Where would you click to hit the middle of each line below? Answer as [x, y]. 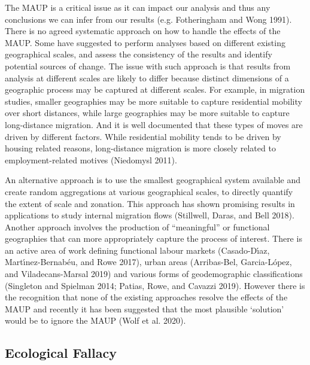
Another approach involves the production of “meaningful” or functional [137, 226]
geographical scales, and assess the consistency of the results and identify [139, 54]
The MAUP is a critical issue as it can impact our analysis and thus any [138, 7]
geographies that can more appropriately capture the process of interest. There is [154, 238]
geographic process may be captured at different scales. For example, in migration [155, 89]
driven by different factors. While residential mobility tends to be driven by [143, 136]
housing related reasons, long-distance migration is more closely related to [140, 148]
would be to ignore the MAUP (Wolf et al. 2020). [95, 320]
